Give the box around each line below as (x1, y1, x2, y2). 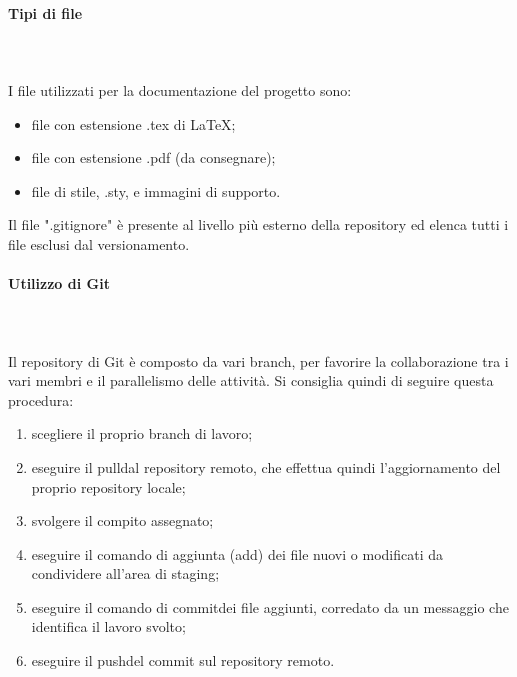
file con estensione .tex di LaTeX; (31, 113, 236, 134)
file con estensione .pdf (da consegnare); (31, 147, 276, 168)
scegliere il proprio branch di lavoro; (31, 423, 253, 444)
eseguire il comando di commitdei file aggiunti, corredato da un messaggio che (31, 596, 509, 617)
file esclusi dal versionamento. (8, 233, 190, 254)
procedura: (8, 389, 74, 410)
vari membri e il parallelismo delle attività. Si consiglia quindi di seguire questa (8, 370, 494, 391)
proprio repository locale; (31, 476, 186, 497)
